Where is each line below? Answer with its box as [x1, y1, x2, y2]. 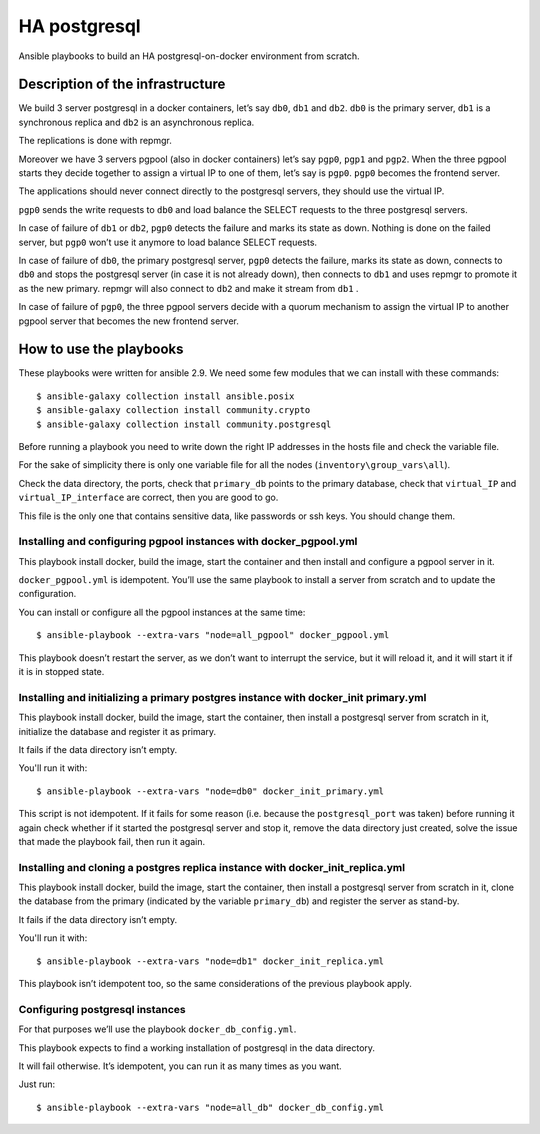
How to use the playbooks [18, 341, 184, 358]
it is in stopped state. [18, 666, 105, 678]
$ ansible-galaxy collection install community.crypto [36, 405, 311, 416]
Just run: [18, 1078, 56, 1090]
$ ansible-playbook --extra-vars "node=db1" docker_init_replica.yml [36, 955, 385, 967]
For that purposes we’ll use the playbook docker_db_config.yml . [18, 1023, 297, 1035]
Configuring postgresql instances [18, 1002, 187, 1016]
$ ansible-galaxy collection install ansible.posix [36, 390, 295, 402]
